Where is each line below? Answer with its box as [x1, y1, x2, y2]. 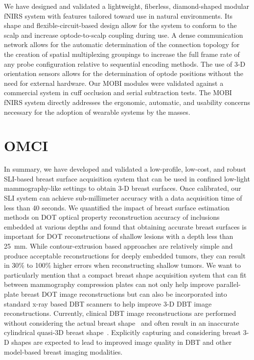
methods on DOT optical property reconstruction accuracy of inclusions [4, 212, 220, 222]
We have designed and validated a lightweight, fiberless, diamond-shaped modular [4, 1, 249, 11]
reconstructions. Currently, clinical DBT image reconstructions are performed [4, 308, 236, 318]
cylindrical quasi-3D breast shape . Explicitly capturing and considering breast [4, 327, 241, 337]
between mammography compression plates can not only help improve [4, 279, 214, 289]
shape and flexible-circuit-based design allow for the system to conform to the [4, 20, 237, 30]
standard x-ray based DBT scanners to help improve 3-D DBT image [4, 298, 212, 309]
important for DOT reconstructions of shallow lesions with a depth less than [4, 231, 233, 241]
